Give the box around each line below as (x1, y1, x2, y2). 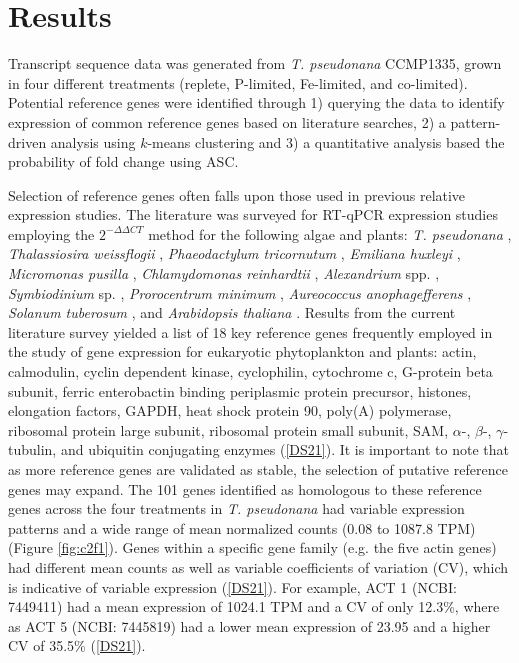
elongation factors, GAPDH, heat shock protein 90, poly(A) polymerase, (8, 400, 452, 421)
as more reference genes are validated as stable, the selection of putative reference (8, 459, 508, 479)
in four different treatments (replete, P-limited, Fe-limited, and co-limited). (8, 72, 468, 93)
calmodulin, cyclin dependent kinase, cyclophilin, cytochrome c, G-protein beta (8, 361, 493, 382)
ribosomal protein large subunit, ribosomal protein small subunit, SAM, (8, 419, 449, 440)
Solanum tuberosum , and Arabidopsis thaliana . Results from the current (8, 302, 456, 323)
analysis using (50, 131, 136, 152)
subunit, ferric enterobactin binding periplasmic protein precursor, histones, (8, 380, 472, 401)
